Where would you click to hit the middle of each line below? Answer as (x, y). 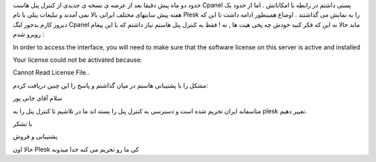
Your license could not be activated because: (78, 60)
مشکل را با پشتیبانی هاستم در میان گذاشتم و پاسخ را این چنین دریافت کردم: (110, 85)
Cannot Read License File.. (51, 72)
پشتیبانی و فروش (35, 136)
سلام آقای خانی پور (38, 98)
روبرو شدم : (29, 34)
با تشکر (23, 123)
